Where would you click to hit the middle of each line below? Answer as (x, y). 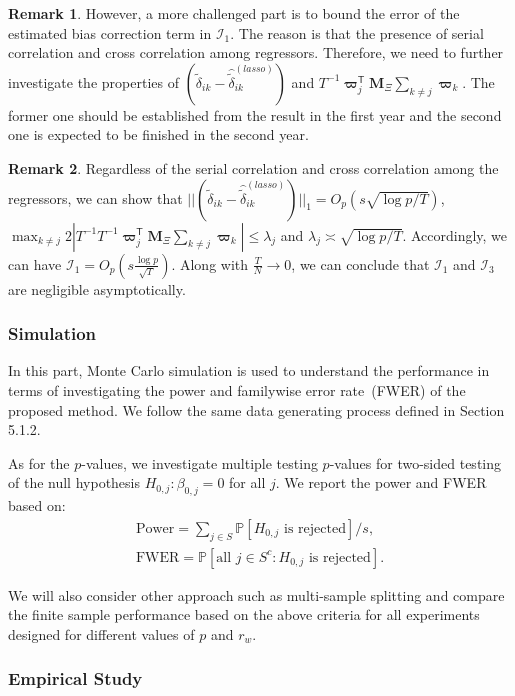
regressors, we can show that (95, 197)
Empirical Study (75, 678)
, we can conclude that (360, 263)
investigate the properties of (93, 81)
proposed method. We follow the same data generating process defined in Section (256, 409)
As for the (39, 462)
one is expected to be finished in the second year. (158, 134)
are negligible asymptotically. (97, 288)
